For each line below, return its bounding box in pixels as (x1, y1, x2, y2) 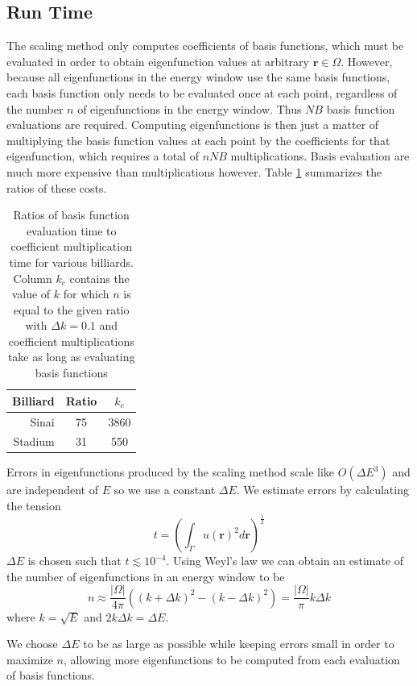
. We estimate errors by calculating (236, 481, 409, 498)
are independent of (6, 481, 99, 498)
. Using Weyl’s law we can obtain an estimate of (166, 552, 404, 568)
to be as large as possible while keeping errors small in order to (83, 635, 394, 652)
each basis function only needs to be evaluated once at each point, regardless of (6, 84, 398, 101)
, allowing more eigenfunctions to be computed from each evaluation (64, 651, 400, 667)
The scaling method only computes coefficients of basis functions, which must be (6, 37, 404, 54)
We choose (6, 635, 58, 652)
